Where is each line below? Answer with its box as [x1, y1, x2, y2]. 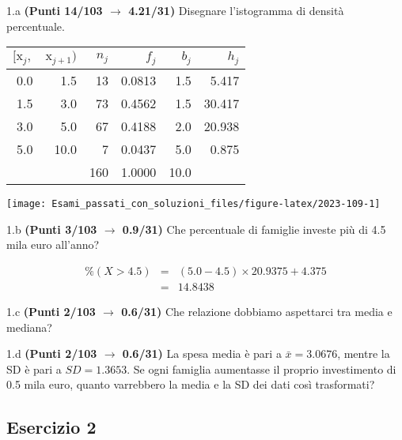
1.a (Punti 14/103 [6, 2, 103, 18]
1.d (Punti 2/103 [6, 345, 97, 362]
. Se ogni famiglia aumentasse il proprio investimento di [127, 360, 396, 377]
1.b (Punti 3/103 [6, 220, 97, 237]
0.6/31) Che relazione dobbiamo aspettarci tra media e [121, 303, 393, 320]
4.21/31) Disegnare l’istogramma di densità [128, 2, 344, 18]
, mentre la [337, 345, 390, 362]
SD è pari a [6, 360, 62, 377]
